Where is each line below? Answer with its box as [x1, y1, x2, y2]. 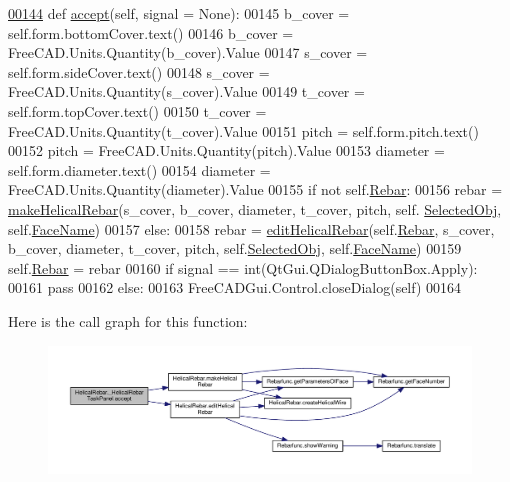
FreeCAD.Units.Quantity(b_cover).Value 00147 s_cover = [8, 42, 368, 63]
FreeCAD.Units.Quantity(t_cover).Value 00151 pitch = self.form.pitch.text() [8, 120, 479, 141]
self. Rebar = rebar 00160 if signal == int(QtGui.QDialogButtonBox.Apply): [8, 257, 478, 278]
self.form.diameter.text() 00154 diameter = [8, 159, 271, 180]
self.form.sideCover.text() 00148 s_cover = [8, 61, 270, 82]
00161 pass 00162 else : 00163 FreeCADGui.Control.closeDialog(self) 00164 [8, 277, 462, 298]
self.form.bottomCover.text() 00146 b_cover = [8, 22, 294, 43]
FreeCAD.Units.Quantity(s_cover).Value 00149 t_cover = [8, 81, 365, 102]
